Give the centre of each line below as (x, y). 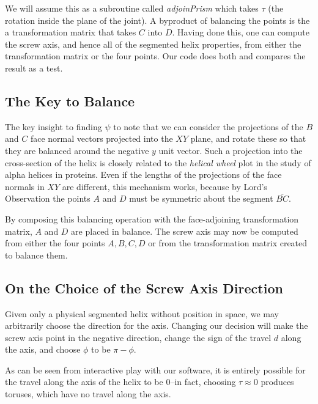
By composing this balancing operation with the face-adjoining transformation (152, 219)
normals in (25, 186)
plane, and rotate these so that (248, 138)
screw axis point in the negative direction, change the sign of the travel (138, 337)
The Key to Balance (70, 101)
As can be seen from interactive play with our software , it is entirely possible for (155, 369)
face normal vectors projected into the (102, 138)
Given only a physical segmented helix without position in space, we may (142, 313)
